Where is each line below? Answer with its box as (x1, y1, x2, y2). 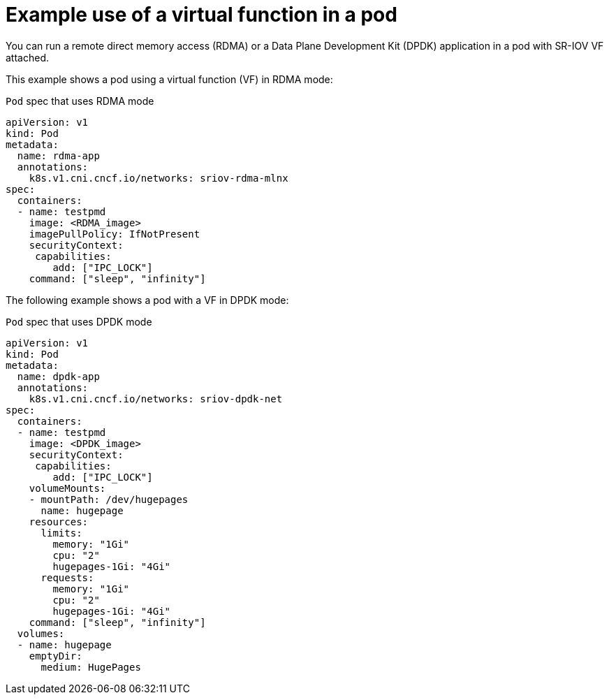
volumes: (17, 627, 65, 639)
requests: (41, 571, 94, 583)
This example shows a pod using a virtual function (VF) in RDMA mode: (6, 73, 333, 85)
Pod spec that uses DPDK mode (6, 315, 152, 328)
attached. (6, 51, 49, 64)
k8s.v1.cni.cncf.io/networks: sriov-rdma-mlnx (29, 172, 288, 184)
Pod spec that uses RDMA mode (6, 94, 154, 107)
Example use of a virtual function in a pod (6, 3, 397, 27)
